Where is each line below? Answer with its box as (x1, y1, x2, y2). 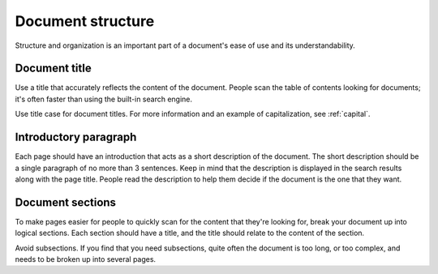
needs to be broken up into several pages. (15, 255, 157, 263)
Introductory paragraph (15, 131, 137, 144)
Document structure (15, 12, 155, 30)
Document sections (15, 195, 117, 209)
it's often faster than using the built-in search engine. (15, 94, 193, 104)
